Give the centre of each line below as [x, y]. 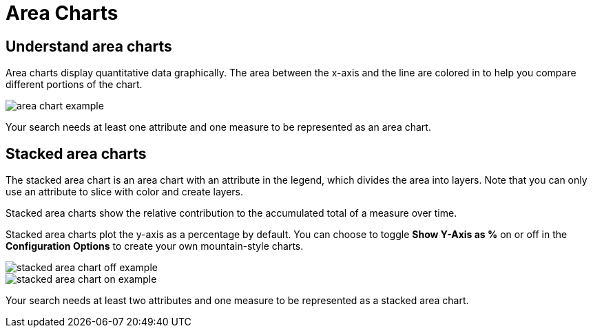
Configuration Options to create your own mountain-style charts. [155, 246]
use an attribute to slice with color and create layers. [125, 192]
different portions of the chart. [74, 85]
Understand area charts [89, 46]
